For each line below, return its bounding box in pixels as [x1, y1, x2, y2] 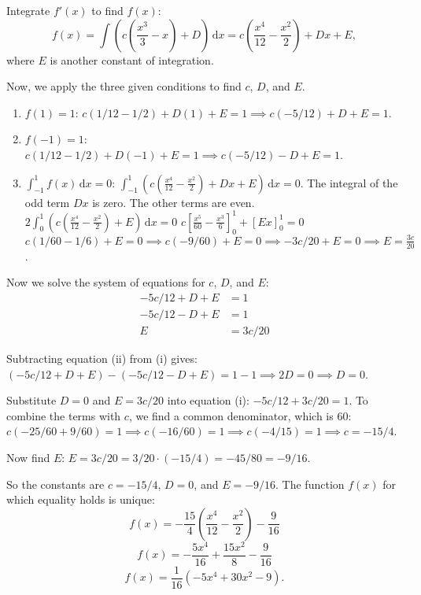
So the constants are [6, 475, 105, 492]
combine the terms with [6, 407, 121, 423]
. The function [275, 475, 345, 492]
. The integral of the [300, 174, 398, 190]
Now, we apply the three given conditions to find [6, 78, 242, 94]
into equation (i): [167, 392, 249, 408]
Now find [6, 449, 50, 466]
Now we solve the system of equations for [6, 274, 205, 290]
